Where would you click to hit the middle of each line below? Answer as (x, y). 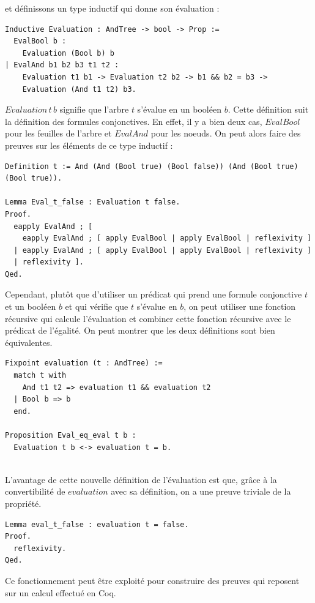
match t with (40, 376)
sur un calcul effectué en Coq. (61, 592)
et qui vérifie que (97, 306)
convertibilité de (35, 491)
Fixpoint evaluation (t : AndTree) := (84, 363)
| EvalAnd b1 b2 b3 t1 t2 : (62, 65)
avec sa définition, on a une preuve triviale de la (201, 491)
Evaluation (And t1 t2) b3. (79, 89)
